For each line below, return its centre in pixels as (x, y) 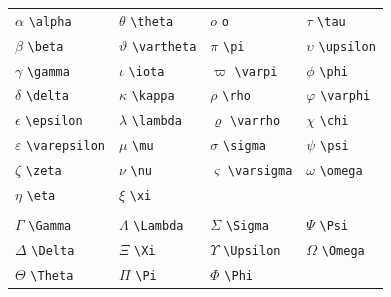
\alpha (50, 21)
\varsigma (260, 171)
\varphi (345, 96)
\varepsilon (65, 146)
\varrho (255, 121)
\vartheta (164, 46)
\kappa (153, 96)
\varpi (256, 71)
